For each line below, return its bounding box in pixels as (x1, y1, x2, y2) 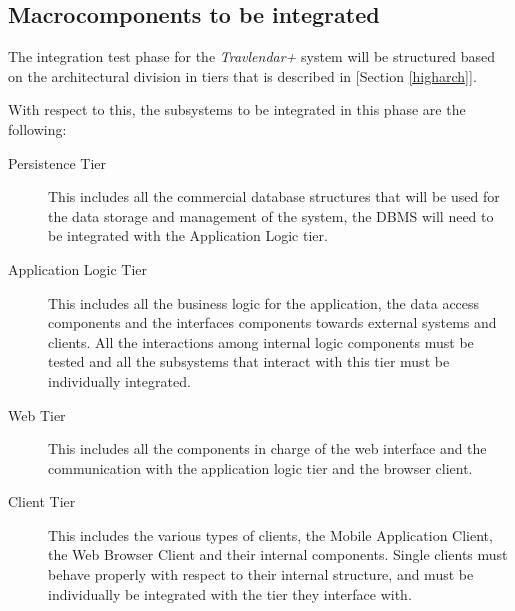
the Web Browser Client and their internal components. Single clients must (48, 544, 508, 565)
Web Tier (8, 404, 66, 425)
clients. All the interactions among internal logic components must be (48, 331, 474, 352)
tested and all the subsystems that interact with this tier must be (48, 351, 450, 372)
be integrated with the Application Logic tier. (48, 225, 328, 246)
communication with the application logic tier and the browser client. (48, 457, 473, 478)
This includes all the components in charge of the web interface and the (48, 438, 487, 459)
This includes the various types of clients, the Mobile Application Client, (48, 524, 493, 545)
